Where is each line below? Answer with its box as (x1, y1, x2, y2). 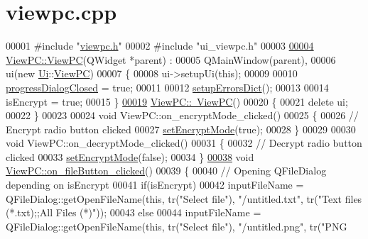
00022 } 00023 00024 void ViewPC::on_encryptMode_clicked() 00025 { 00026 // (6, 108, 359, 123)
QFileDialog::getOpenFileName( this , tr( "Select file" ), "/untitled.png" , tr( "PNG (6, 218, 347, 233)
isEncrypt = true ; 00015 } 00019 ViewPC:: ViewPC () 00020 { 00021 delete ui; (6, 94, 348, 109)
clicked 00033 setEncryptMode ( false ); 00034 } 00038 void (6, 149, 254, 164)
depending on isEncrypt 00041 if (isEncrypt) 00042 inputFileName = (6, 177, 304, 192)
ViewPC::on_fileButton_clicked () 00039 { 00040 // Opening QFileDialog (6, 163, 327, 178)
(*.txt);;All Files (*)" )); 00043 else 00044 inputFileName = (6, 205, 261, 220)
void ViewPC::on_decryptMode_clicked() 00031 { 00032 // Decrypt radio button (6, 135, 362, 150)
